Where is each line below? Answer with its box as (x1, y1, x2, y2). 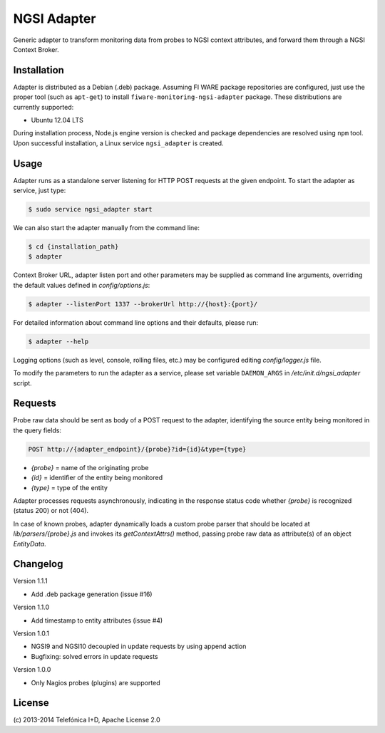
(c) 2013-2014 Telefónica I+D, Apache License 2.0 (13, 716, 160, 724)
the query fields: (13, 426, 62, 435)
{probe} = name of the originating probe (31, 463, 149, 472)
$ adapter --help (28, 337, 89, 345)
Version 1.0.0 (13, 665, 51, 674)
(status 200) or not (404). (13, 506, 89, 515)
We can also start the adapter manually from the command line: (13, 224, 200, 232)
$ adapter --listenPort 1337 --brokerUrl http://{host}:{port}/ (28, 300, 258, 308)
